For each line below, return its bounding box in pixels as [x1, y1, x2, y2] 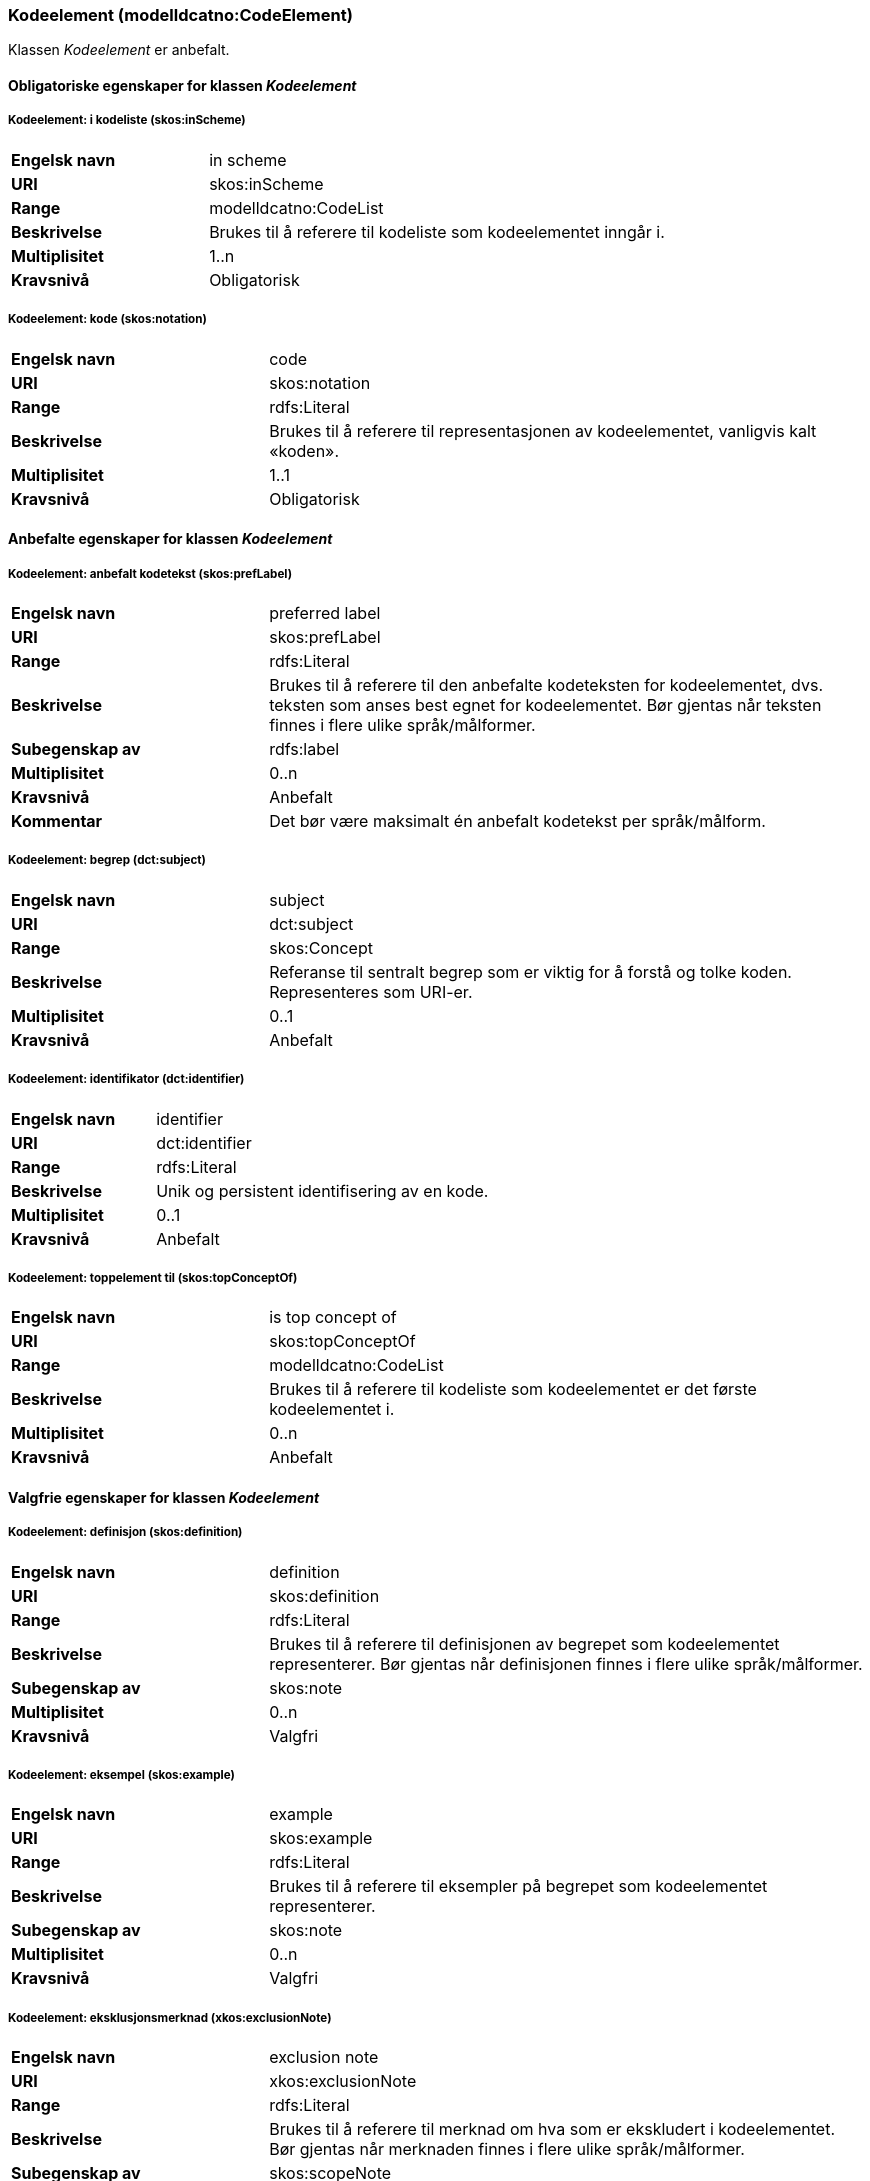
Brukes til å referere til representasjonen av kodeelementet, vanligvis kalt [269, 420, 817, 441]
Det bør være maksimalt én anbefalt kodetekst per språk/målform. [269, 810, 766, 831]
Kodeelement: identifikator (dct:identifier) [8, 1072, 245, 1087]
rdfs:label [269, 738, 340, 759]
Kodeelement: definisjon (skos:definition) [8, 1525, 243, 1540]
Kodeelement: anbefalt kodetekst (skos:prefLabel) [8, 566, 293, 581]
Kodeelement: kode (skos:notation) [8, 312, 207, 327]
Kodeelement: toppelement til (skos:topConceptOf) [8, 1270, 298, 1285]
